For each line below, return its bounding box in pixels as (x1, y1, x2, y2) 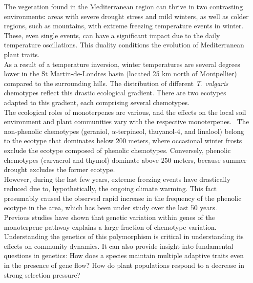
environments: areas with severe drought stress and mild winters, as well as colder (4, 11, 249, 21)
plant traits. (4, 49, 40, 59)
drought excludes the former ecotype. (4, 164, 115, 174)
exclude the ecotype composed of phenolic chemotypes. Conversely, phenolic (4, 145, 231, 155)
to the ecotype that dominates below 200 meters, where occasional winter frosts (4, 135, 242, 146)
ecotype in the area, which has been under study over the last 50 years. (4, 202, 217, 213)
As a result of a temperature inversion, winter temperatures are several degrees (4, 59, 240, 69)
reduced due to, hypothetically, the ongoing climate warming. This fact (4, 183, 217, 194)
